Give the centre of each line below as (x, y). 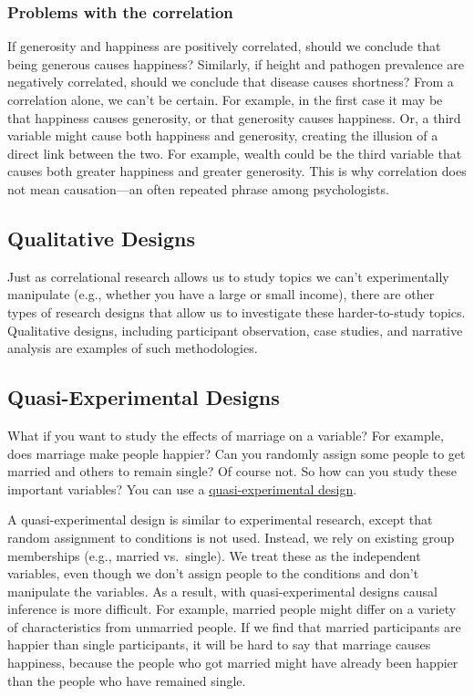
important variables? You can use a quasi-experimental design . (182, 488)
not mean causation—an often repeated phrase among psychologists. (198, 188)
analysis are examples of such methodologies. (133, 348)
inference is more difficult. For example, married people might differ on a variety (232, 609)
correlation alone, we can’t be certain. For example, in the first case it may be (225, 99)
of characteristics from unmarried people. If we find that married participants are (234, 626)
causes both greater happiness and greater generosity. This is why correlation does (237, 171)
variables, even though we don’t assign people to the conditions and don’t (213, 573)
